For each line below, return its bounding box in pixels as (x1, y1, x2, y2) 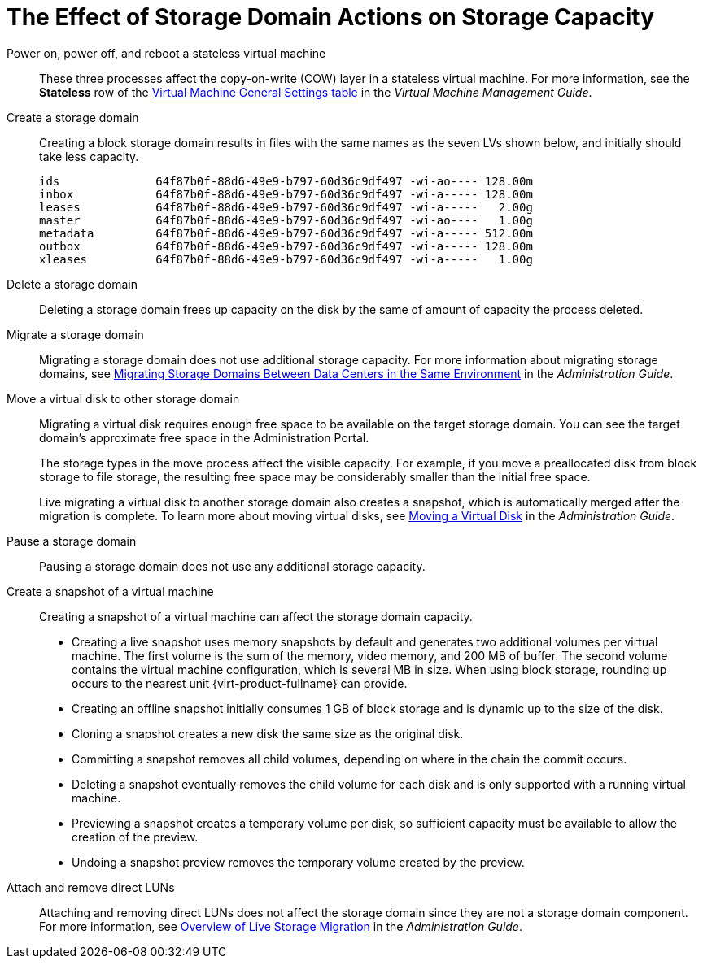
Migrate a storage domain (7, 327, 144, 341)
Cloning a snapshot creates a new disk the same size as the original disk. (72, 726, 464, 741)
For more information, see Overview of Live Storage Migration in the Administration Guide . (39, 919, 522, 933)
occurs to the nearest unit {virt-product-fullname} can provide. (72, 676, 408, 690)
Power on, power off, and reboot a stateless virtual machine (7, 46, 326, 60)
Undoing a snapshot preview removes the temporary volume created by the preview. (72, 854, 525, 869)
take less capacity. (39, 149, 139, 163)
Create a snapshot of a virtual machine (7, 584, 214, 598)
